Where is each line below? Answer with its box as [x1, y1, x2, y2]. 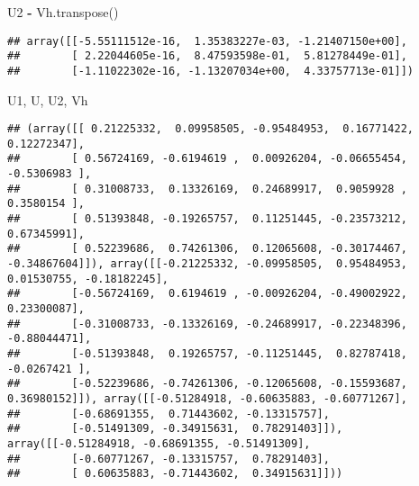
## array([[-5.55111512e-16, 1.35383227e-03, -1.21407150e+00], [7, 34, 407, 48]
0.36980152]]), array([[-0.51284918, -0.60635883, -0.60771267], [7, 391, 407, 405]
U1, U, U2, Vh [7, 90, 88, 109]
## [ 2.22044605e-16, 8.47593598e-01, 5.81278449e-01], [7, 49, 407, 63]
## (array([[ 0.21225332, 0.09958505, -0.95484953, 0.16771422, [7, 122, 414, 136]
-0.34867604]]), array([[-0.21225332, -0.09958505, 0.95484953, [7, 257, 407, 271]
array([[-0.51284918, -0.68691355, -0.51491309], [7, 436, 311, 450]
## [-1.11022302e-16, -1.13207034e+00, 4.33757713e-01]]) [7, 64, 414, 77]
